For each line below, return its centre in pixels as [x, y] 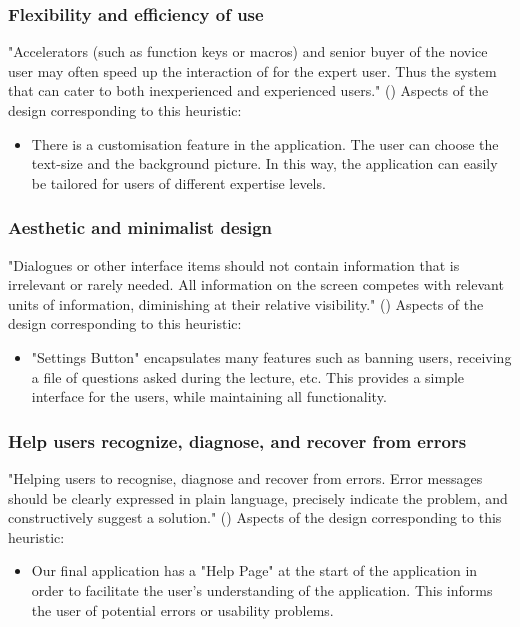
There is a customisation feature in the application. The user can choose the [265, 143]
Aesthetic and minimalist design [140, 227]
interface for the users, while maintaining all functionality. [209, 396]
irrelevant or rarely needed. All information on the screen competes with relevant [256, 284]
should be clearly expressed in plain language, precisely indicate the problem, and [258, 497]
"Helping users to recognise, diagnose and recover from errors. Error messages [245, 477]
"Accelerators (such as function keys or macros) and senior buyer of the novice [248, 51]
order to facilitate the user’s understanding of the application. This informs [262, 589]
